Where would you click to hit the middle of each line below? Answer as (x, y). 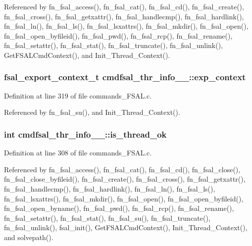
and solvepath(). (29, 237)
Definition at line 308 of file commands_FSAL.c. (78, 153)
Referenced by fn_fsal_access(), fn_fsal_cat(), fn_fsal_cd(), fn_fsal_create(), (124, 6)
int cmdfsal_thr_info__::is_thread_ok (85, 134)
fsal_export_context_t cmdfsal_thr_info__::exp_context (125, 77)
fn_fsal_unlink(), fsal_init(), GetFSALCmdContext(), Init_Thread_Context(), (126, 227)
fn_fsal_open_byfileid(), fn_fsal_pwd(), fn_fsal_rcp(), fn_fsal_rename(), (118, 35)
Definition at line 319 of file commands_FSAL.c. (78, 95)
